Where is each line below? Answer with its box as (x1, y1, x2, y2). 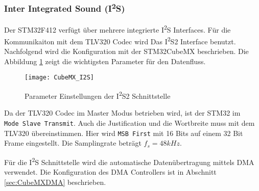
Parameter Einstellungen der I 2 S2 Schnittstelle (25, 89, 171, 101)
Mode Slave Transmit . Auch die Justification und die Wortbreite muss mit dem (4, 117, 255, 128)
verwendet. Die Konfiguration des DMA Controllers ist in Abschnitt (4, 167, 217, 177)
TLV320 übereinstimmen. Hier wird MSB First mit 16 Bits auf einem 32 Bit (4, 127, 243, 138)
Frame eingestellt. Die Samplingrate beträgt (4, 138, 142, 148)
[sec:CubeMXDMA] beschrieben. (4, 176, 106, 187)
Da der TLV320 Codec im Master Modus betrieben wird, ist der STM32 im (4, 107, 241, 118)
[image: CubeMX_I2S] (25, 74, 95, 81)
